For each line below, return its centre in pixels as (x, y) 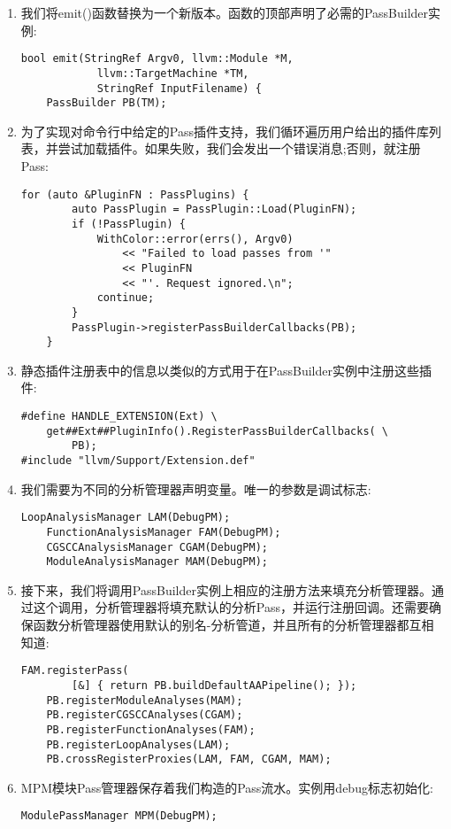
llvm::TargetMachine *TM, (173, 73)
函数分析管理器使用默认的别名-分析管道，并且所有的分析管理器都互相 (233, 625)
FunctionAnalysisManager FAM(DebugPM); (164, 532)
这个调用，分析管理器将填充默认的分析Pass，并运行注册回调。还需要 (231, 607)
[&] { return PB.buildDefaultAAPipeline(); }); (214, 685)
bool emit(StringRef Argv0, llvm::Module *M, (157, 59)
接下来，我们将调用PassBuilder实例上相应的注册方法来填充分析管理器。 (226, 589)
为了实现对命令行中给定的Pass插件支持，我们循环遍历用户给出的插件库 (225, 131)
